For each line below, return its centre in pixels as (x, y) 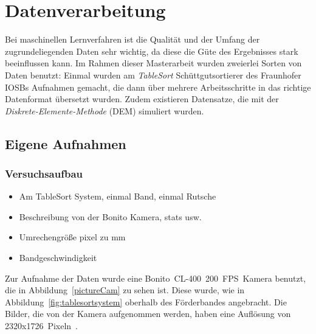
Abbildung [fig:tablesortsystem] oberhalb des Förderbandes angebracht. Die (146, 301)
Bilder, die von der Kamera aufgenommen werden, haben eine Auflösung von (148, 314)
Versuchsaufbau (44, 173)
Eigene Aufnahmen (66, 143)
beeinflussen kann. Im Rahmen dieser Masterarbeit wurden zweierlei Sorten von (153, 63)
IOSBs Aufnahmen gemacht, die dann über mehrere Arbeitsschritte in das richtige (158, 87)
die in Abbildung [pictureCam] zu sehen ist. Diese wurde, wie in (125, 290)
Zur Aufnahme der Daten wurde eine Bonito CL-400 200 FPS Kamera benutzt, (156, 278)
